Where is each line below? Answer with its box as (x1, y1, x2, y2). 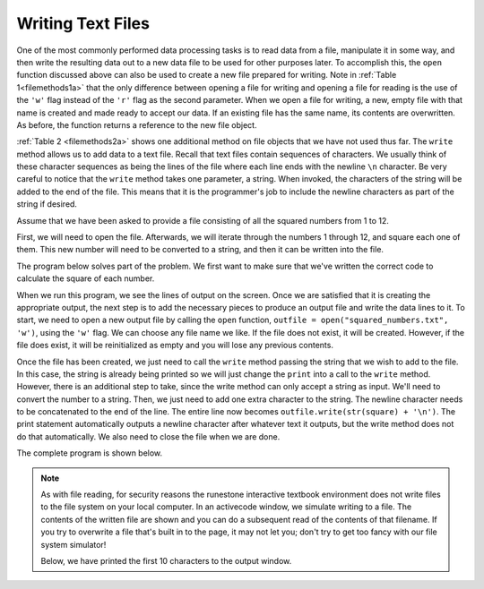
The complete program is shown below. (16, 448, 163, 458)
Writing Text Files (16, 13, 150, 33)
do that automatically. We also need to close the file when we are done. (16, 431, 281, 442)
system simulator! (40, 539, 107, 550)
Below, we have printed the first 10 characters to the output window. (40, 556, 292, 566)
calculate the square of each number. (16, 273, 155, 284)
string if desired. (16, 199, 78, 209)
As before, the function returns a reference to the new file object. (16, 119, 257, 130)
